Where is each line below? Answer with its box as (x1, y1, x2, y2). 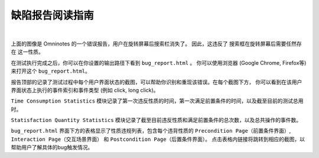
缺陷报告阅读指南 (11, 9, 95, 22)
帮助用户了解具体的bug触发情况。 (11, 144, 93, 151)
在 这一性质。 (11, 48, 44, 55)
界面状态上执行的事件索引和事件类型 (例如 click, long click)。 (11, 86, 159, 94)
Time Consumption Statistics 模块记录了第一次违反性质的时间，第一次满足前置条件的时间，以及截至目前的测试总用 (11, 97, 304, 104)
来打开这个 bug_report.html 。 (11, 68, 91, 75)
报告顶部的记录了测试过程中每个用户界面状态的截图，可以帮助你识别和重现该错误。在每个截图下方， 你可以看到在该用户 (11, 78, 302, 85)
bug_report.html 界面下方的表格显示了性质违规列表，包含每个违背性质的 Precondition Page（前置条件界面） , (11, 127, 291, 134)
